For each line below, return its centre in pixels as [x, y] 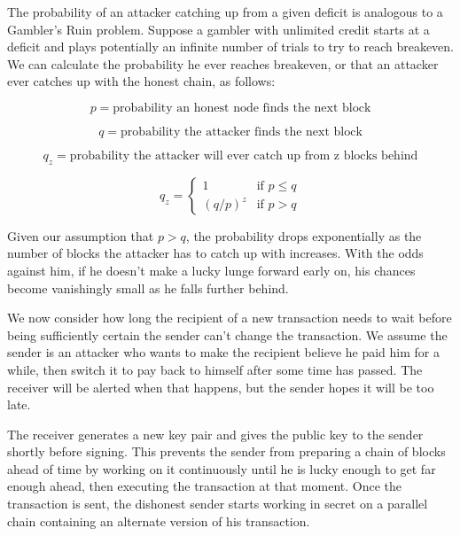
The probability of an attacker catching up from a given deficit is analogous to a [225, 12]
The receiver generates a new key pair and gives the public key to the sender [215, 434]
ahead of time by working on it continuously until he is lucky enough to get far [222, 468]
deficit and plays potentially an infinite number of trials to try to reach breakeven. [230, 47]
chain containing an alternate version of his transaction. [159, 520]
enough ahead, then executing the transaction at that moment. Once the [205, 486]
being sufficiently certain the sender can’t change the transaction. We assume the [227, 334]
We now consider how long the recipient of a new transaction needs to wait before [230, 318]
